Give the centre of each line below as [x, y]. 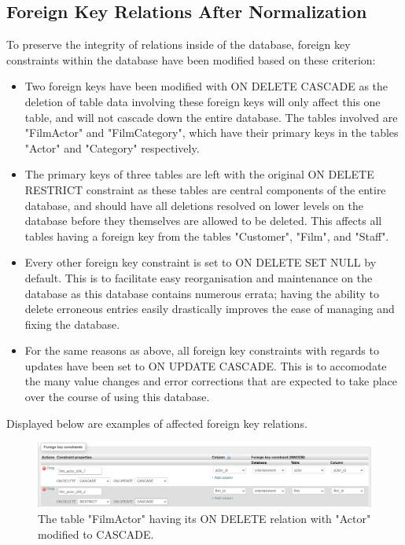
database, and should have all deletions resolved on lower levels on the [194, 205]
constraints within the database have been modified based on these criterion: [191, 59]
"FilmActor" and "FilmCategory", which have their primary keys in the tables [212, 133]
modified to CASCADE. [96, 534]
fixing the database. [72, 324]
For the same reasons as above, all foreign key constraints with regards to [202, 350]
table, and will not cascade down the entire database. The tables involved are [211, 117]
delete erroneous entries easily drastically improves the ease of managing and [210, 309]
